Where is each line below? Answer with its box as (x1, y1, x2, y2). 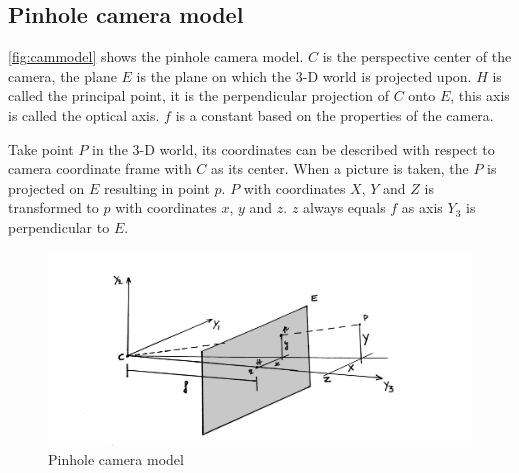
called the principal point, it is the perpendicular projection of (8, 85, 390, 106)
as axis (401, 197, 443, 218)
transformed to (8, 197, 99, 218)
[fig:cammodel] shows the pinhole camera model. (8, 46, 304, 67)
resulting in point (103, 177, 210, 198)
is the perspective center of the (322, 46, 512, 67)
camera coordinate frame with (8, 158, 192, 179)
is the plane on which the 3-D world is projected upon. (136, 65, 472, 86)
